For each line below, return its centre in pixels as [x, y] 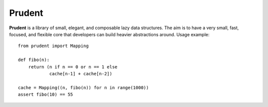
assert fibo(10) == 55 [46, 95]
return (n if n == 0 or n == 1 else [73, 67]
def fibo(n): [34, 60]
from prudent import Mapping [53, 46]
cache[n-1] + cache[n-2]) [81, 74]
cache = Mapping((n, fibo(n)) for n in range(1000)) [83, 87]
